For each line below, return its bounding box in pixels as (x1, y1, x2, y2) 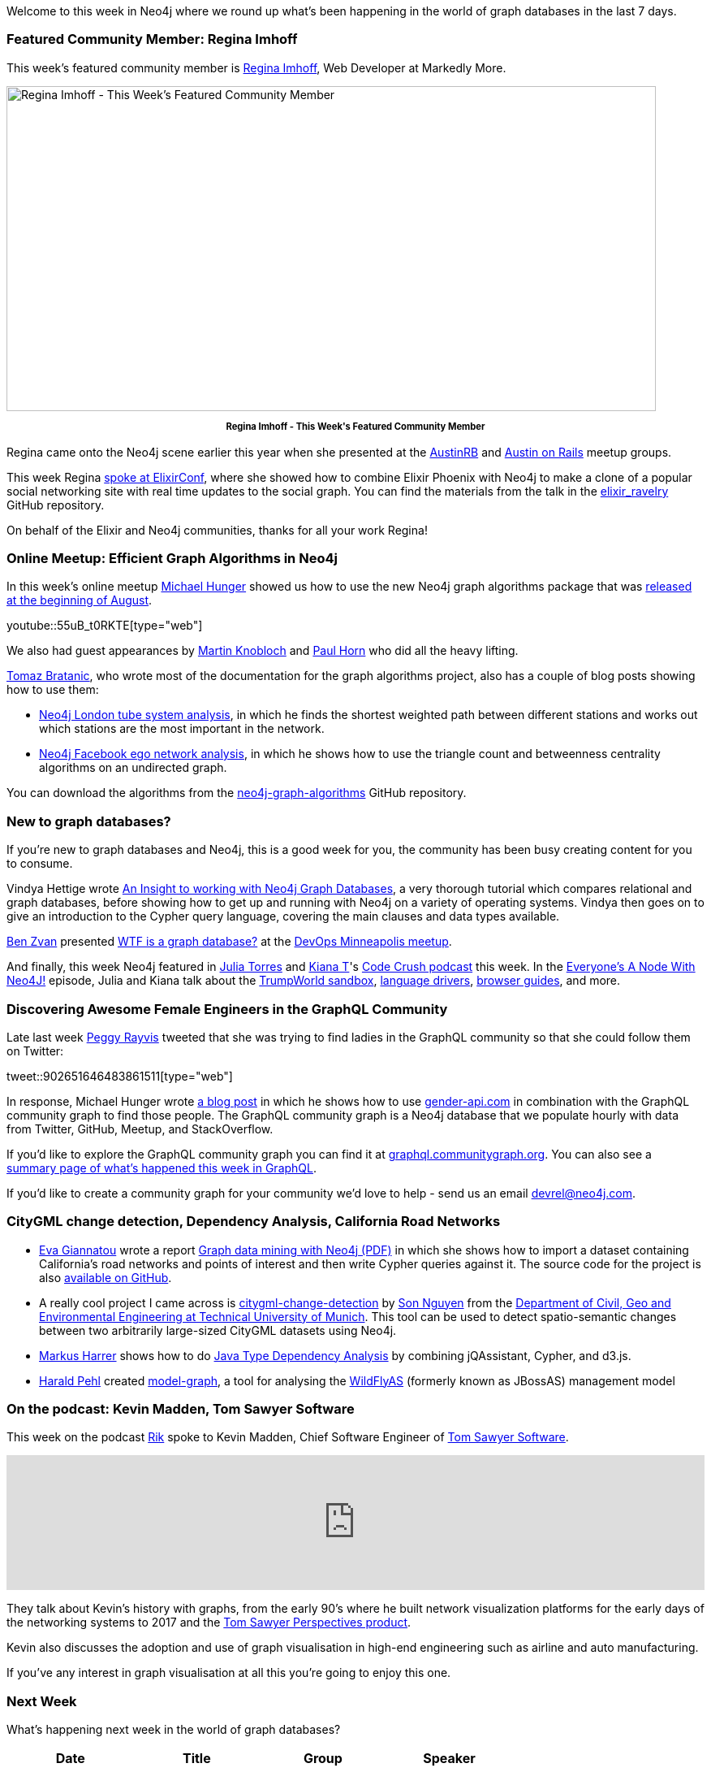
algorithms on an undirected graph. (39, 760, 227, 775)
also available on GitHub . (39, 1270, 172, 1285)
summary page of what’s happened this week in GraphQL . (6, 1160, 317, 1175)
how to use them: (6, 682, 99, 697)
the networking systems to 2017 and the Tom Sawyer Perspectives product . (6, 1615, 412, 1630)
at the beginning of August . (6, 593, 153, 608)
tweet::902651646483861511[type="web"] (6, 1068, 233, 1083)
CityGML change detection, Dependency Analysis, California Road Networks (6, 1213, 501, 1230)
